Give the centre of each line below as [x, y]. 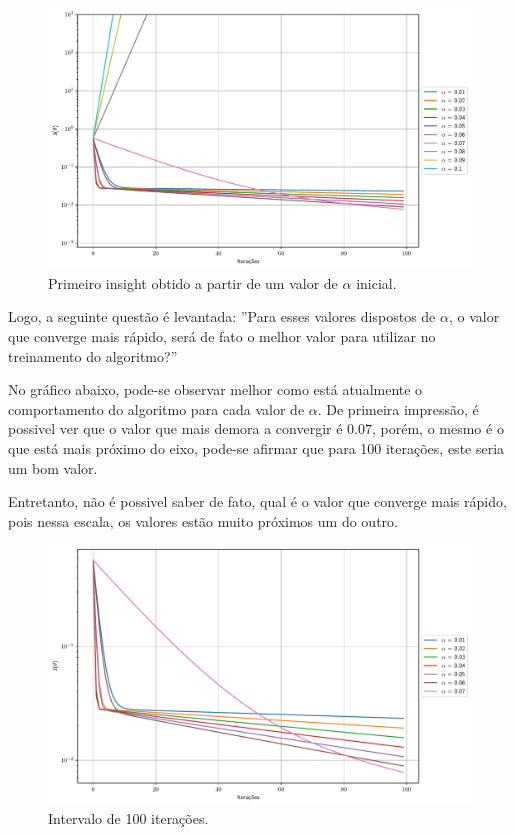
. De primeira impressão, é [398, 408]
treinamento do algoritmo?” [93, 355]
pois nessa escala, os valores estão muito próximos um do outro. [203, 520]
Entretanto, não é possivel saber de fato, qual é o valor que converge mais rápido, [257, 501]
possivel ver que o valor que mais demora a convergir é [175, 428]
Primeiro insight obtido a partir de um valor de [193, 282]
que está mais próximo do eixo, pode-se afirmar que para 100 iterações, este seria [256, 448]
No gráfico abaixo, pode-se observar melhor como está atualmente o [215, 389]
